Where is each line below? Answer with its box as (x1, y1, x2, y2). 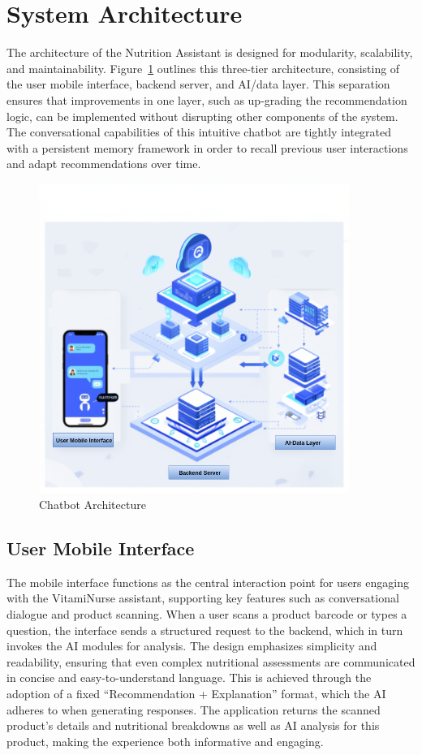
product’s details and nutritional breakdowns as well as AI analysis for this (6, 717, 380, 734)
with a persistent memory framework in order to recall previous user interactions (6, 139, 408, 156)
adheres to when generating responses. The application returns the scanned (6, 701, 381, 718)
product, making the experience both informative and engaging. (6, 732, 324, 749)
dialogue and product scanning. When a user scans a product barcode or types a (6, 606, 407, 623)
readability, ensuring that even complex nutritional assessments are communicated (6, 653, 416, 670)
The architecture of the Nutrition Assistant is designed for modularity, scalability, (6, 44, 413, 61)
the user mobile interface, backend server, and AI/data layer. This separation (6, 75, 390, 93)
